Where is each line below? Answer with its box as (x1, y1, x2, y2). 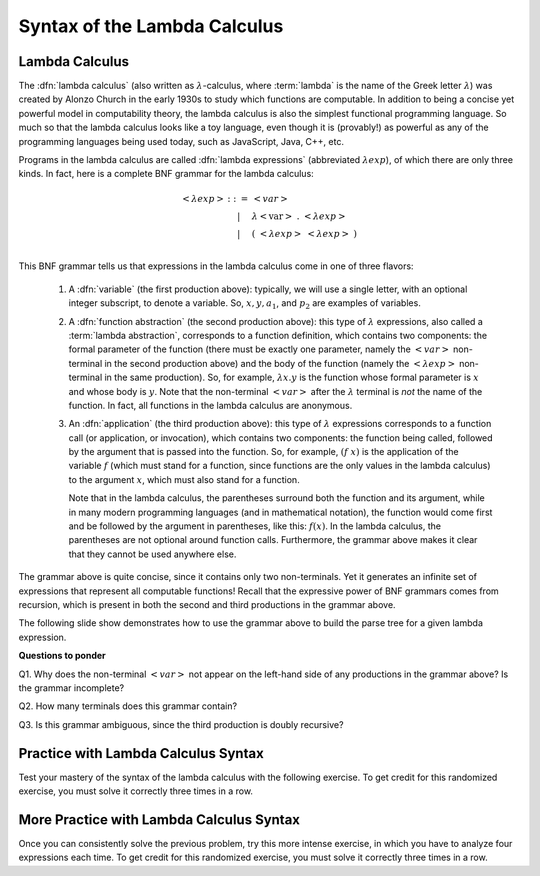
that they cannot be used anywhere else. (68, 548, 237, 560)
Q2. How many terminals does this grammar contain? (18, 700, 238, 712)
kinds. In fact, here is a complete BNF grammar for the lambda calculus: (18, 168, 314, 180)
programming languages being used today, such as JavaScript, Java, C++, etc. (18, 135, 345, 147)
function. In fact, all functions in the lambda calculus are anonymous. (68, 399, 353, 411)
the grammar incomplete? (18, 681, 125, 694)
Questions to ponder (18, 650, 107, 662)
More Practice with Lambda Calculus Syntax (18, 811, 300, 828)
